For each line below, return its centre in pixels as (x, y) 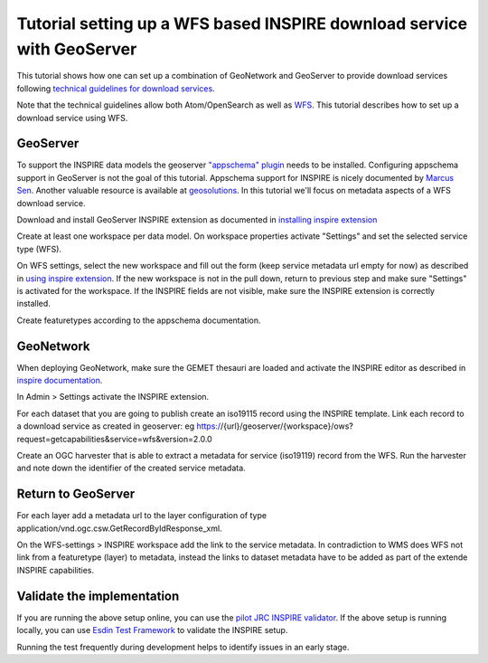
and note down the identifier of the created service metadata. (131, 468)
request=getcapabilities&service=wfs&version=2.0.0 (114, 439)
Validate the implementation (98, 596)
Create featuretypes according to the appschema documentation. (139, 320)
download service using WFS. (72, 118)
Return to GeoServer (76, 494)
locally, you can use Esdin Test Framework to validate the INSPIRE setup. (152, 630)
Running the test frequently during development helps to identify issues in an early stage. (183, 647)
